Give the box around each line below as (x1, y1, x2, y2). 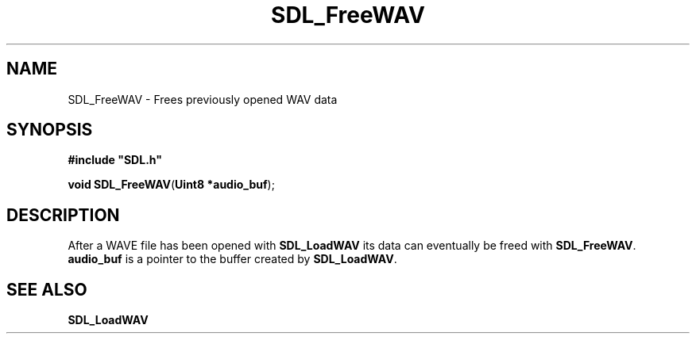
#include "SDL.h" (68, 153, 162, 167)
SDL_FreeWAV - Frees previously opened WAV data (68, 92, 338, 106)
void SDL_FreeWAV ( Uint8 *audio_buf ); (68, 178, 275, 192)
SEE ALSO (6, 279, 87, 300)
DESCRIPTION (6, 204, 120, 225)
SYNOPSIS (6, 120, 93, 140)
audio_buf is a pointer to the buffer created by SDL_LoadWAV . (68, 252, 397, 266)
